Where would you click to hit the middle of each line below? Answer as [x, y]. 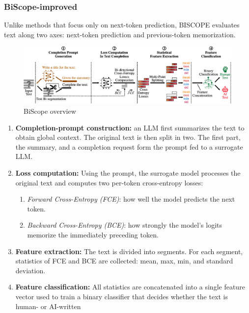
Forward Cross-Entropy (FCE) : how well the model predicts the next [131, 199]
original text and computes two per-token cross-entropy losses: [109, 182]
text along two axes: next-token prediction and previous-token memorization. [120, 34]
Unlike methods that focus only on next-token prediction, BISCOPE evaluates [122, 25]
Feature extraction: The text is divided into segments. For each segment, [129, 251]
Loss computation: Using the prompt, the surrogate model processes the [128, 173]
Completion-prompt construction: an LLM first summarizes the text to [130, 127]
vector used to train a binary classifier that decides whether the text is [122, 297]
